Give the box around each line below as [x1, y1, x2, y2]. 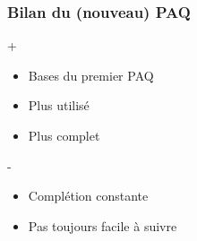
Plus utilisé [28, 96, 90, 115]
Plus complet [28, 126, 100, 144]
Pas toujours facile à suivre [28, 216, 177, 235]
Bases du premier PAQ [28, 65, 154, 84]
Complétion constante [28, 186, 149, 205]
